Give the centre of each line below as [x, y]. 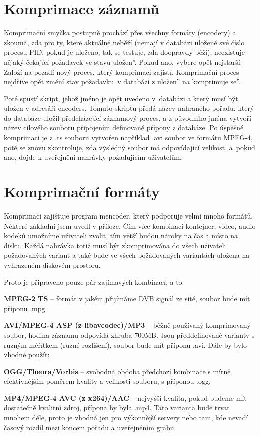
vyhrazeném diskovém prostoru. [52, 264]
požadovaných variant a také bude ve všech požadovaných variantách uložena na [127, 255]
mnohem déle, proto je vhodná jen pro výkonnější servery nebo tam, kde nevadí [126, 418]
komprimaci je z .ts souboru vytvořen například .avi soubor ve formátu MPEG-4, [129, 138]
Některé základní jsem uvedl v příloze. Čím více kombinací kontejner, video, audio [130, 225]
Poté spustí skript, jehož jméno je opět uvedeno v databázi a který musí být [121, 98]
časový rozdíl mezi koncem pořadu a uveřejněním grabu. [90, 427]
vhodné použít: [27, 355]
